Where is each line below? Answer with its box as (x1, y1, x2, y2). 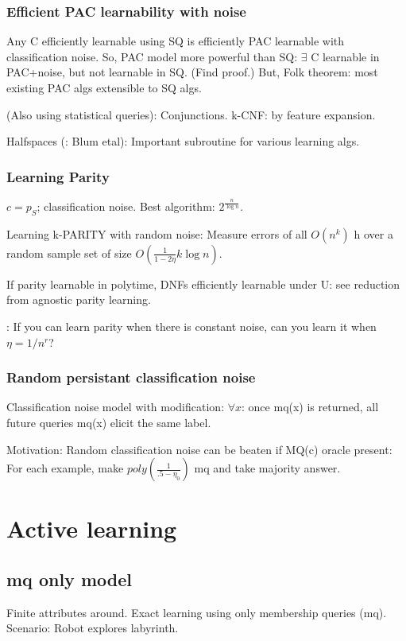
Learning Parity (6, 166, 110, 186)
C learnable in (311, 48, 380, 64)
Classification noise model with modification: (6, 398, 225, 415)
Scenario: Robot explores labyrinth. (6, 620, 179, 636)
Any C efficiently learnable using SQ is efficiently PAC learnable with (6, 33, 345, 49)
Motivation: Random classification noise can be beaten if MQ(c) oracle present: (6, 441, 392, 457)
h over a (354, 225, 393, 242)
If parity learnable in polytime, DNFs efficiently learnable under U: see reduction (6, 275, 400, 292)
